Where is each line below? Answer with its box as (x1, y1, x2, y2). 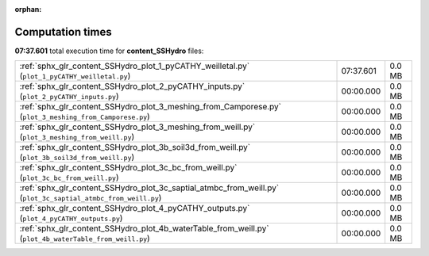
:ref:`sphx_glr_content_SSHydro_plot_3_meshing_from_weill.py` (19, 121, 256, 132)
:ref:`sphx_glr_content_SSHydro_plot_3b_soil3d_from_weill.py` (19, 142, 251, 153)
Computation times (14, 25, 112, 39)
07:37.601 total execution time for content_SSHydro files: (14, 46, 204, 55)
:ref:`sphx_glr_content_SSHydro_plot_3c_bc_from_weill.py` (19, 162, 238, 174)
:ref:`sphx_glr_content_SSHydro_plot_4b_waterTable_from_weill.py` (19, 223, 269, 234)
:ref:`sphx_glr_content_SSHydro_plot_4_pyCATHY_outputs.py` (19, 203, 250, 214)
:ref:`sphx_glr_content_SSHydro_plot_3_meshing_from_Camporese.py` (19, 101, 282, 113)
